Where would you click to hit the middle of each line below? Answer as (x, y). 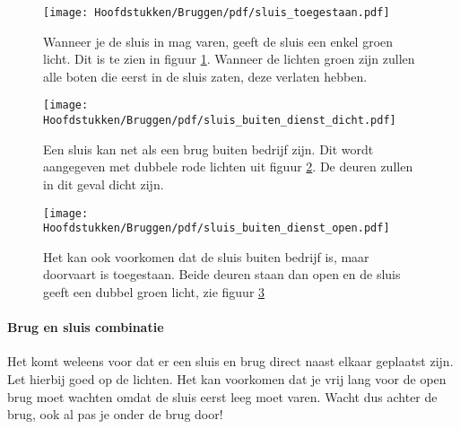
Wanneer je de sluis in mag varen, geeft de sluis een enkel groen (218, 41)
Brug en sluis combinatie (86, 327)
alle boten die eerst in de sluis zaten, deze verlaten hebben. (205, 76)
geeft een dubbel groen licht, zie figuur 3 (154, 292)
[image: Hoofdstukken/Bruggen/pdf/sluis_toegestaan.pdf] (217, 13)
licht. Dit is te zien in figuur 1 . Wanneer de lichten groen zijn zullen (229, 59)
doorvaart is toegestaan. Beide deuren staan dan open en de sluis (222, 274)
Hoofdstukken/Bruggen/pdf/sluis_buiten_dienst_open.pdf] (217, 228)
